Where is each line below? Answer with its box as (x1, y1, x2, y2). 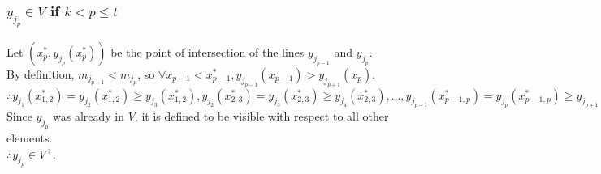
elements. (6, 129, 53, 146)
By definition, (6, 65, 75, 82)
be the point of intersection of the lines (110, 43, 305, 60)
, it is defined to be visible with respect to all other (134, 108, 389, 125)
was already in (53, 108, 125, 125)
